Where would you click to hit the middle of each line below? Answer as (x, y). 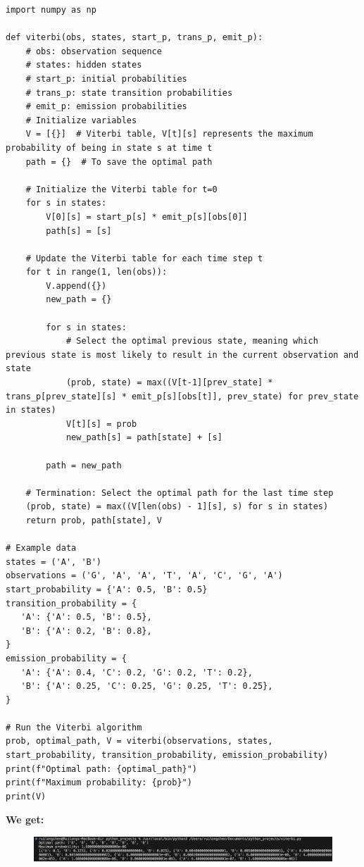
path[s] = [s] (79, 231)
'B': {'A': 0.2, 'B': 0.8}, (86, 631)
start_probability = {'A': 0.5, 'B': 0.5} (107, 589)
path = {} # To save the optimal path (119, 162)
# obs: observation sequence (94, 51)
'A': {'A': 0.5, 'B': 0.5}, (86, 617)
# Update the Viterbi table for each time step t (144, 258)
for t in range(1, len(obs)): (96, 272)
